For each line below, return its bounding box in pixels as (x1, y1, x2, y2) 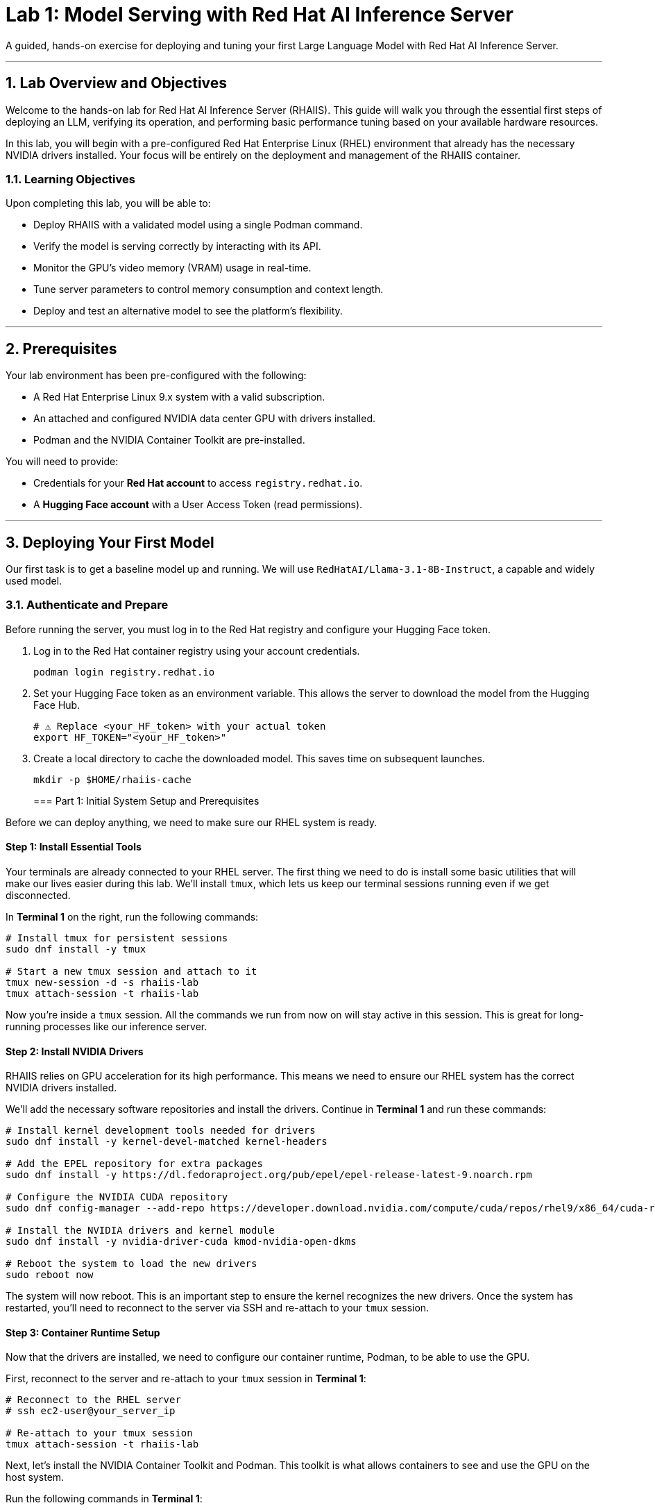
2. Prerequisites (6, 339, 117, 358)
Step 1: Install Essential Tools (6, 841, 142, 853)
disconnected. (6, 889, 71, 901)
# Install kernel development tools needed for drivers (6, 1125, 316, 1136)
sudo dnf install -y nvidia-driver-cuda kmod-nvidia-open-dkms (6, 1236, 357, 1248)
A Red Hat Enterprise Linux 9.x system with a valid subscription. (33, 391, 325, 403)
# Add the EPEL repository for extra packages (6, 1158, 263, 1170)
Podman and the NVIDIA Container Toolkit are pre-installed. (33, 434, 305, 446)
